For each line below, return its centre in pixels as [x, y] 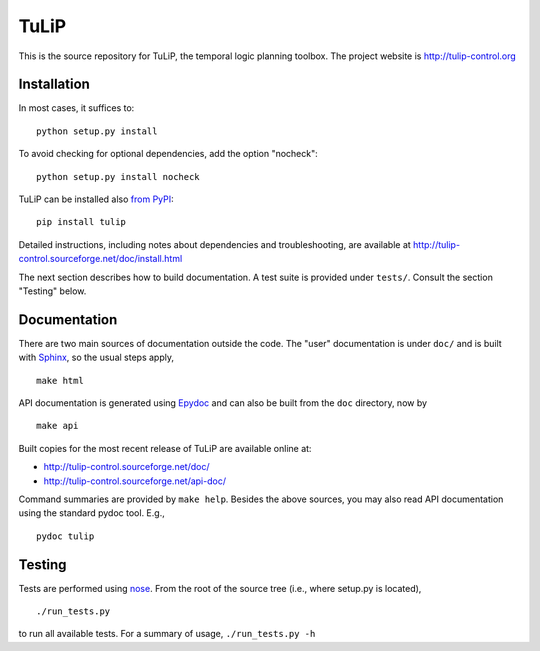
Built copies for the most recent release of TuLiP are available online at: [165, 448]
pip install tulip [81, 222]
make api [57, 426]
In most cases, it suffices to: [76, 108]
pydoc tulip [65, 536]
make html [60, 380]
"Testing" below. [52, 291]
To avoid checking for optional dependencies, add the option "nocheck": [168, 154]
